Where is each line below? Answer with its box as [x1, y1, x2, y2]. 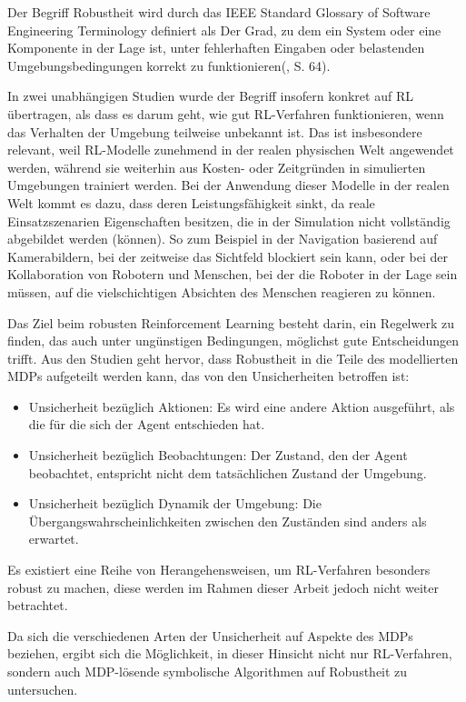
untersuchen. [7, 679, 78, 698]
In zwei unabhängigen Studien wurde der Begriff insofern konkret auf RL [7, 86, 413, 105]
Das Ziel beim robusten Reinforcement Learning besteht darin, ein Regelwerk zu [7, 313, 454, 332]
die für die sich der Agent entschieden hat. [28, 415, 265, 434]
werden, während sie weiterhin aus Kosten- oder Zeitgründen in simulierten [7, 157, 426, 176]
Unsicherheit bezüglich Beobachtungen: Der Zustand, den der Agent [28, 446, 408, 465]
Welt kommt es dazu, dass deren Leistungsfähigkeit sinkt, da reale [7, 193, 375, 212]
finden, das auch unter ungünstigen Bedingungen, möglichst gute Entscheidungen [7, 331, 460, 350]
